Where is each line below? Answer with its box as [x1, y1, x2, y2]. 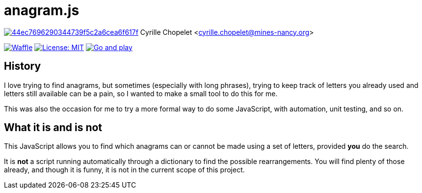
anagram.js [4, 2, 79, 19]
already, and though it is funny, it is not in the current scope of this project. [4, 165, 245, 174]
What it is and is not [4, 121, 103, 134]
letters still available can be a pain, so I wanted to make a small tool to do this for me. [4, 89, 278, 98]
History [4, 60, 41, 73]
